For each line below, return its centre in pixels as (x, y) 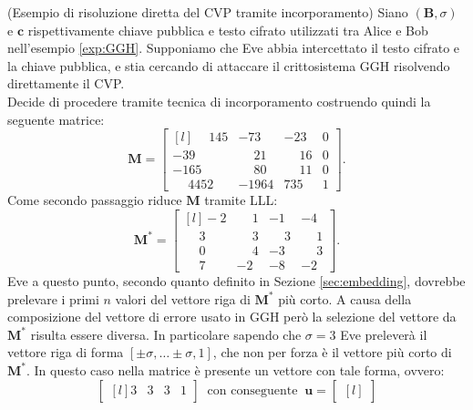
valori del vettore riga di (183, 298)
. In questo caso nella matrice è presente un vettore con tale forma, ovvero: (235, 369)
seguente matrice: (56, 119)
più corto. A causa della (345, 298)
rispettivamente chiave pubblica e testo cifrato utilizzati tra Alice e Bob (228, 30)
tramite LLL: (241, 200)
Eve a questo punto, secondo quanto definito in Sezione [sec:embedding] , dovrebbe (236, 281)
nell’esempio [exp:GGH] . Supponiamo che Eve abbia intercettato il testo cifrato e (234, 48)
